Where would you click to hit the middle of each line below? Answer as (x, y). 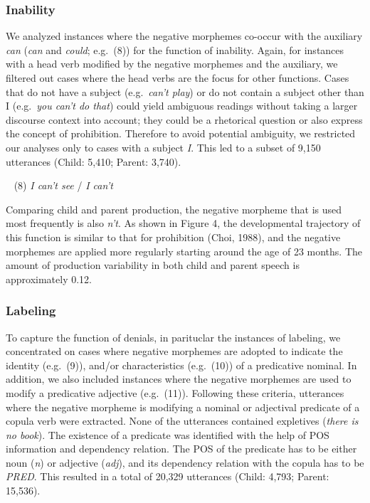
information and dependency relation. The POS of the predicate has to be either (181, 449)
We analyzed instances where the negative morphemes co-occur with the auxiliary (184, 36)
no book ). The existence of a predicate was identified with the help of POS (168, 434)
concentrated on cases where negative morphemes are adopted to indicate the (174, 351)
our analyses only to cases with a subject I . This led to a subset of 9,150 (163, 147)
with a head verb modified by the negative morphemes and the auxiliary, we (172, 64)
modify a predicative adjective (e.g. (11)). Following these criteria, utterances (175, 392)
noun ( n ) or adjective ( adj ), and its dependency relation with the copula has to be (185, 462)
